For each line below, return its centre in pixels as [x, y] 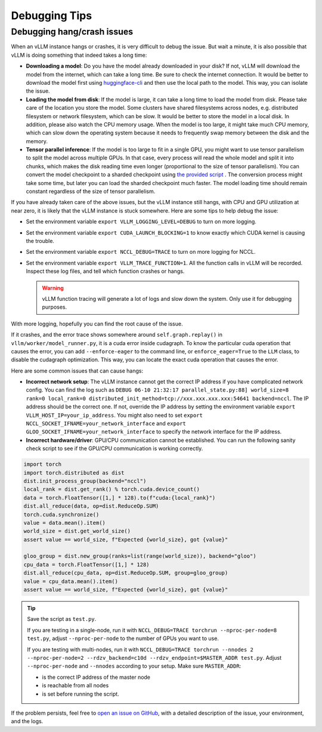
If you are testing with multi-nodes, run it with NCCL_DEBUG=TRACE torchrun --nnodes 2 [140, 649]
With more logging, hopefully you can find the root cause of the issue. [97, 324]
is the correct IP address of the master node [96, 677]
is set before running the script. [80, 694]
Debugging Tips [52, 16]
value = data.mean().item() [64, 523]
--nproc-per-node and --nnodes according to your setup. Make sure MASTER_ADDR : [134, 666]
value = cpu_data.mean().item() [71, 581]
